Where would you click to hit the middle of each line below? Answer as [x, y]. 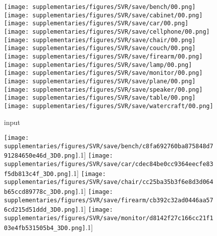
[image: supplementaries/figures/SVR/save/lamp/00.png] [98, 65]
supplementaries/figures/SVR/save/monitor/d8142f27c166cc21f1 [109, 218]
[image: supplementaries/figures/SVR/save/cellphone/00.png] [107, 31]
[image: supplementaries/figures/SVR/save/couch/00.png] [100, 48]
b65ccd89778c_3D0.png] [41, 192]
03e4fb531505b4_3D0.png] [45, 228]
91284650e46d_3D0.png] [41, 156]
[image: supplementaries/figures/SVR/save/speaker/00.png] [103, 89]
